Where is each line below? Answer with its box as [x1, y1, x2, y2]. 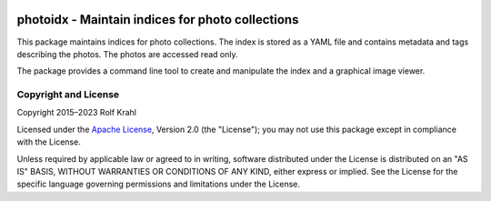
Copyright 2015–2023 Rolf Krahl [16, 107, 136, 118]
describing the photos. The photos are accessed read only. [16, 48, 238, 59]
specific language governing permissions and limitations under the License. [16, 178, 300, 190]
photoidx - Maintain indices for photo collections [16, 12, 299, 27]
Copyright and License [16, 88, 120, 101]
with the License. [16, 136, 81, 147]
